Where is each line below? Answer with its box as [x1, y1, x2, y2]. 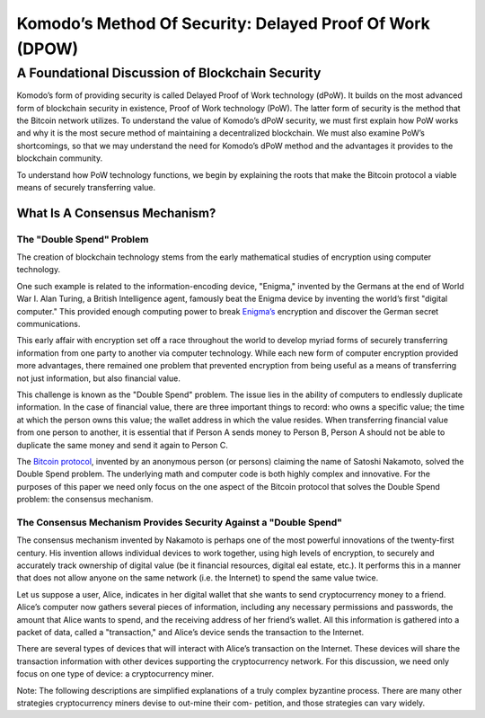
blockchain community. [16, 153, 103, 164]
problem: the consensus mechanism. [16, 494, 154, 505]
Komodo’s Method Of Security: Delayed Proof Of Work [16, 13, 431, 33]
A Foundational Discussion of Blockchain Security [16, 65, 322, 81]
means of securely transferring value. [16, 182, 156, 192]
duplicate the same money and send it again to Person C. [16, 439, 229, 450]
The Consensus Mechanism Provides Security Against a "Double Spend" [16, 516, 343, 528]
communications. [16, 319, 81, 330]
